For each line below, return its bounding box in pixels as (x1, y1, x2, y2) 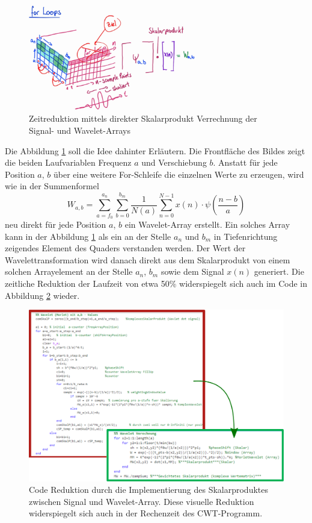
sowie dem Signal (161, 265, 224, 278)
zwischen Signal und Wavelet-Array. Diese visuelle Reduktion (29, 495, 254, 507)
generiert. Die (254, 265, 304, 278)
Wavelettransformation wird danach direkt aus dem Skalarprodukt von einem (5, 253, 290, 266)
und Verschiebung (141, 156, 207, 169)
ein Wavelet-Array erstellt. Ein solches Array (124, 218, 290, 230)
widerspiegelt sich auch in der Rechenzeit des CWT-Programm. (29, 507, 263, 519)
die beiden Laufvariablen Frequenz (5, 156, 132, 169)
